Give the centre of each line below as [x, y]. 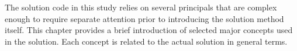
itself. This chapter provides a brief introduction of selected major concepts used [149, 30]
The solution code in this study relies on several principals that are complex [141, 7]
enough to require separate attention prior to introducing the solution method [144, 18]
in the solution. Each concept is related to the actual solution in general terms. [146, 41]
